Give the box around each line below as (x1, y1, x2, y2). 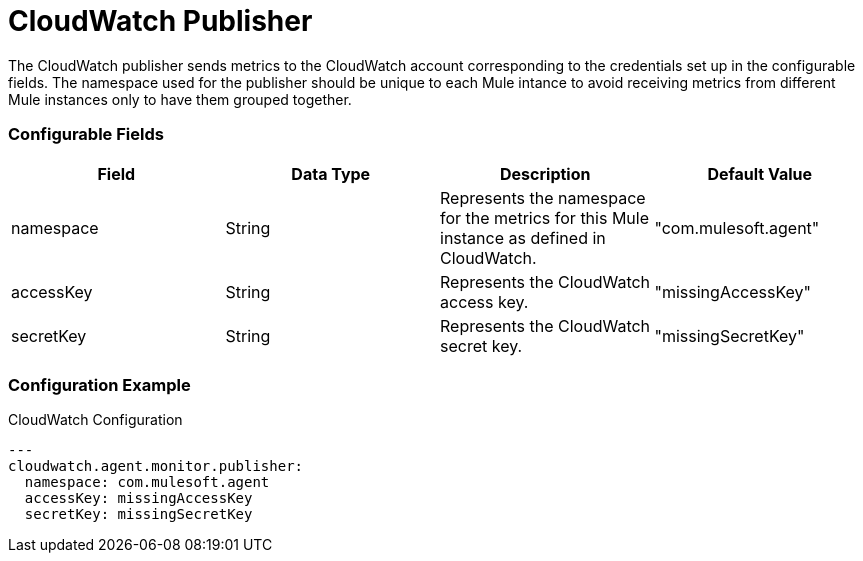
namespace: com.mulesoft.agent (24, 474, 270, 491)
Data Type (291, 163, 371, 184)
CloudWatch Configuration (8, 411, 183, 429)
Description (500, 163, 591, 184)
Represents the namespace (440, 187, 646, 208)
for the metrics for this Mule (440, 207, 650, 228)
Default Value (707, 163, 813, 184)
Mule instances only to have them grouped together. (8, 90, 352, 108)
